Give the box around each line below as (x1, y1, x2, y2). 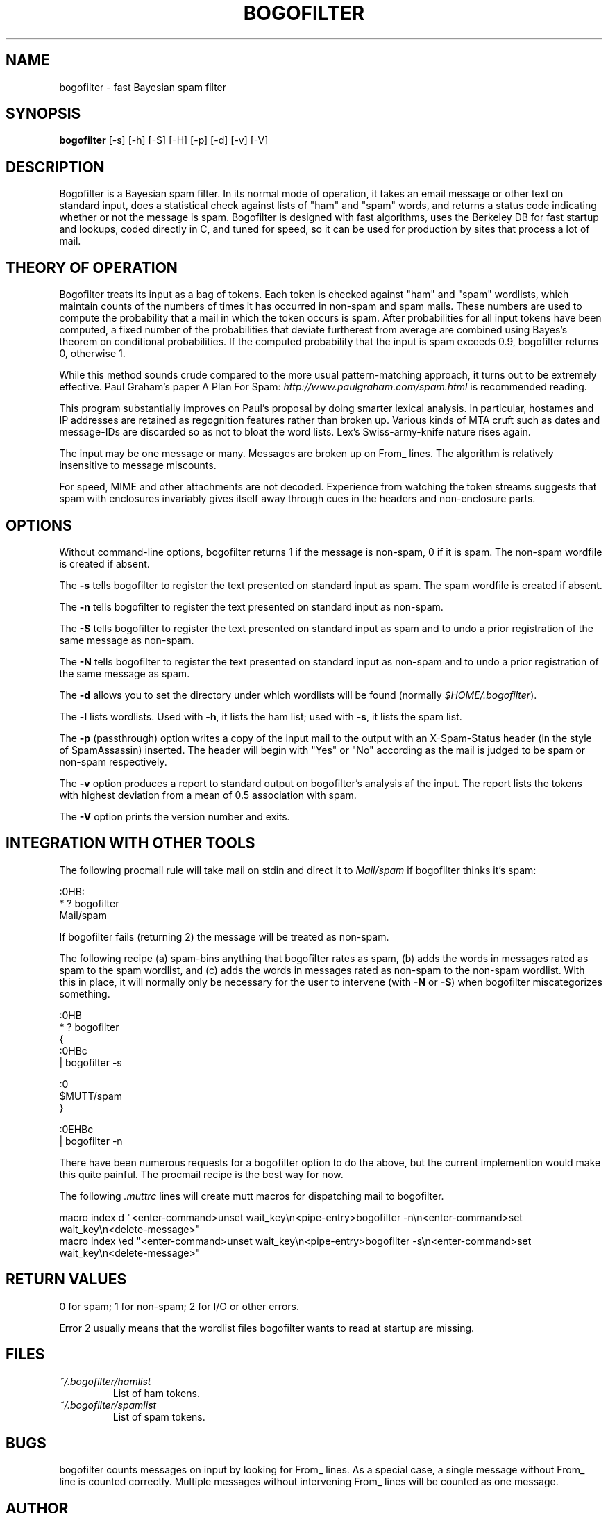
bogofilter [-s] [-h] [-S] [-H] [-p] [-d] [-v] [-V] (59, 134, 269, 147)
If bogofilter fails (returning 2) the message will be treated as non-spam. (59, 930, 389, 943)
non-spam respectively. (59, 755, 167, 768)
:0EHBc (59, 1123, 94, 1135)
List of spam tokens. (112, 1410, 205, 1423)
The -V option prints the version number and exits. (59, 810, 290, 822)
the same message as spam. (59, 667, 190, 679)
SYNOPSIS (6, 105, 81, 123)
